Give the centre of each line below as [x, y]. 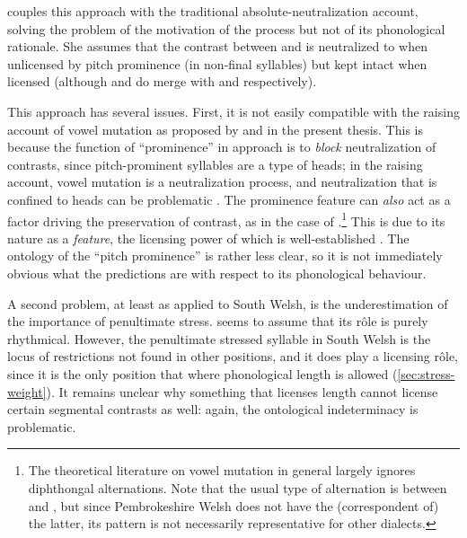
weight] [27, 391]
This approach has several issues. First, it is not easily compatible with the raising [233, 111]
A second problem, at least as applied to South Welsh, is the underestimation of [228, 303]
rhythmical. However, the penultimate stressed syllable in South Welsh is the [219, 338]
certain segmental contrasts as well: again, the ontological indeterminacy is [213, 409]
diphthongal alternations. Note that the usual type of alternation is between [238, 487]
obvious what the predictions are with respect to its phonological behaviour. [217, 273]
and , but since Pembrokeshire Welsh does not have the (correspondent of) [233, 505]
